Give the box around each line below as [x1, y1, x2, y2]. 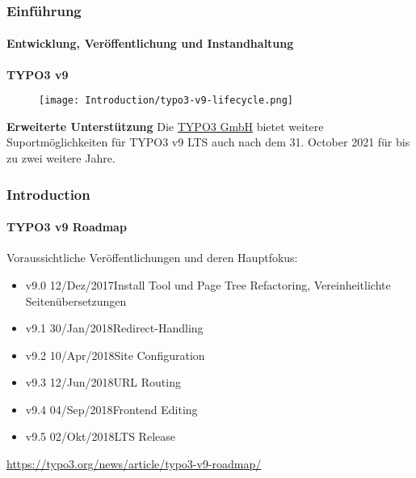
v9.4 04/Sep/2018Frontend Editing [25, 400, 198, 417]
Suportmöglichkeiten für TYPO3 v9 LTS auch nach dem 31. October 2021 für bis [6, 133, 410, 150]
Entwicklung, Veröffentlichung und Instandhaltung [6, 35, 294, 52]
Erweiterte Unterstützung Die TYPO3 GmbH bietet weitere [6, 117, 324, 134]
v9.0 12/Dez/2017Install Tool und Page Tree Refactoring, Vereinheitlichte [25, 276, 391, 293]
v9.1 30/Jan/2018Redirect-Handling [25, 319, 204, 336]
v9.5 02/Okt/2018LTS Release [25, 428, 175, 445]
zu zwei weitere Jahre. [6, 150, 116, 167]
